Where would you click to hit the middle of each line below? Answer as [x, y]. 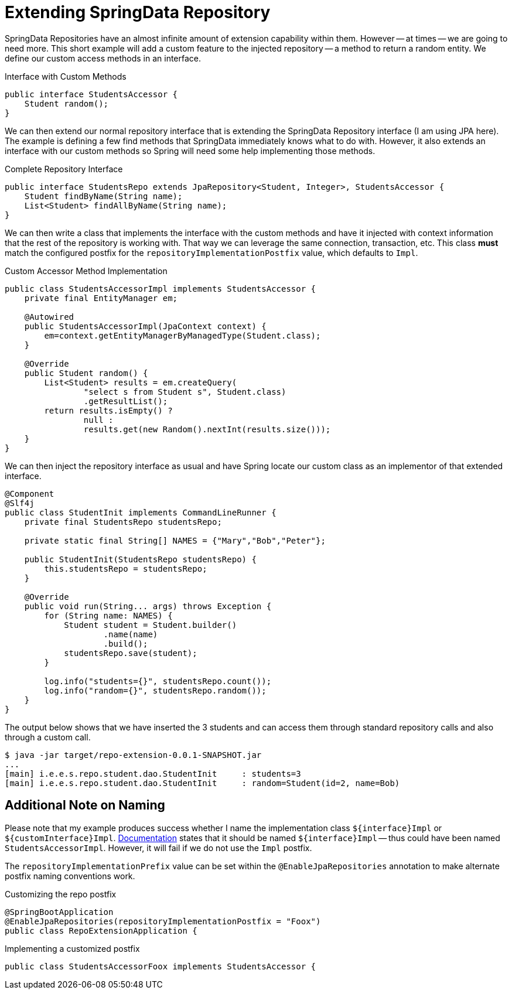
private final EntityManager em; [101, 298]
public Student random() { [86, 373]
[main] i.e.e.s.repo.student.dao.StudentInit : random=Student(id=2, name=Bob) [202, 783]
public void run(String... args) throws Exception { [148, 606]
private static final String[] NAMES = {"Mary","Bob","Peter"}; [175, 540]
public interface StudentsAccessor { [91, 94]
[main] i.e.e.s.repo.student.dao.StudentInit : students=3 [153, 773]
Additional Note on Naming [85, 805]
